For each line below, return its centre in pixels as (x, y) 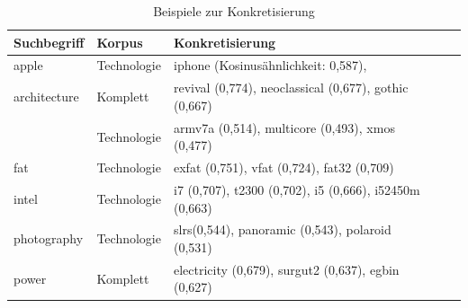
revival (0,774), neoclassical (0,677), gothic (291, 88)
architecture (46, 97)
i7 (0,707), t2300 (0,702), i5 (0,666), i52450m (297, 189)
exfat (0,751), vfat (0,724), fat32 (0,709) (283, 167)
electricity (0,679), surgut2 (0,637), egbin (286, 269)
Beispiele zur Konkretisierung (234, 11)
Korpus (120, 42)
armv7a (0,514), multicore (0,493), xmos (284, 127)
